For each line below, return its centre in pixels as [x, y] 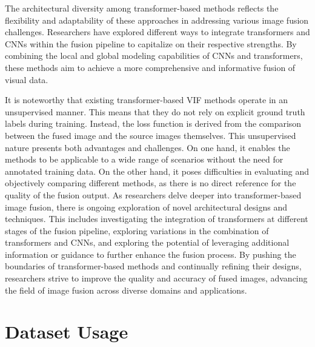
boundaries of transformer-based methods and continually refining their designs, [153, 266]
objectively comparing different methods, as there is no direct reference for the [151, 183]
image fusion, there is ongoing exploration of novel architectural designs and [146, 207]
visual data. [27, 79]
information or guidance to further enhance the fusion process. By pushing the [151, 254]
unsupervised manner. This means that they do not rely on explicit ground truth [155, 111]
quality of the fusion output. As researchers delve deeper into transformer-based [153, 194]
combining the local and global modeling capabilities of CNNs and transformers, [154, 56]
